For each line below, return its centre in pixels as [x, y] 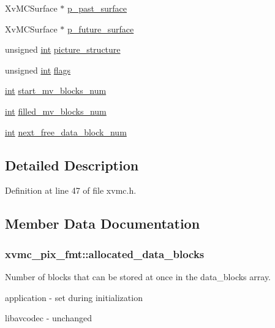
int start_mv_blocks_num [56, 90]
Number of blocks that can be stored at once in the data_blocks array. [138, 276]
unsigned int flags [38, 70]
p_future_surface [100, 29]
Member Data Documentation [103, 223]
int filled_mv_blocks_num [56, 111]
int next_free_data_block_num [66, 132]
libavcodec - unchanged [48, 318]
